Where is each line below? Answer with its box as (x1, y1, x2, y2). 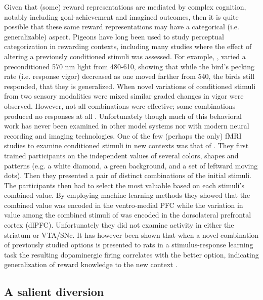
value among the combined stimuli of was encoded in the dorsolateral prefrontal (4, 209, 251, 220)
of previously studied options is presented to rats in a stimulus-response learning (4, 239, 253, 250)
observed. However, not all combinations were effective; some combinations (4, 100, 236, 111)
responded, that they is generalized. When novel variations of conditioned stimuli (4, 80, 256, 91)
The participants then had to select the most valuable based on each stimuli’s (4, 180, 244, 190)
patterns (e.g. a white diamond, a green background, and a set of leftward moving (4, 160, 258, 170)
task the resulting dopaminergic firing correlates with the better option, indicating (4, 249, 259, 260)
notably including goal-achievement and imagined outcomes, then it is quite (4, 11, 239, 22)
